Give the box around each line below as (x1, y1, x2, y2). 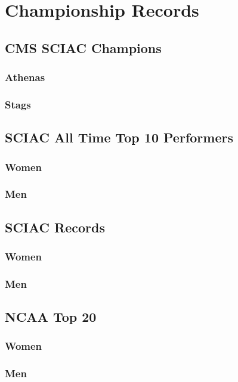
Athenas (5, 70, 45, 85)
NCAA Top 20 (5, 308, 97, 326)
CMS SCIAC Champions (5, 38, 162, 57)
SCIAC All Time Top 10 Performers (5, 128, 233, 147)
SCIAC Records (5, 218, 105, 236)
